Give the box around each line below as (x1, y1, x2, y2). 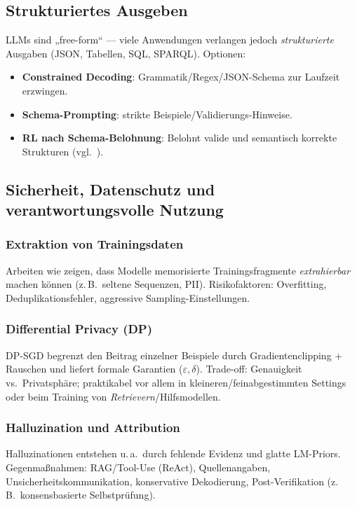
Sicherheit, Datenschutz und (6, 178, 215, 200)
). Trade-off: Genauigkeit (196, 361, 302, 376)
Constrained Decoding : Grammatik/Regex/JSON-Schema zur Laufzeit (22, 69, 340, 84)
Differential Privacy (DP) (6, 320, 153, 338)
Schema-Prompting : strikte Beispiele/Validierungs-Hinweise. (22, 106, 292, 121)
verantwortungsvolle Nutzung (6, 199, 224, 221)
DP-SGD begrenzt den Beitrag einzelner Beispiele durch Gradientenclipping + (6, 347, 343, 362)
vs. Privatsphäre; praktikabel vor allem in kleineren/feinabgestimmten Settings (6, 375, 346, 389)
